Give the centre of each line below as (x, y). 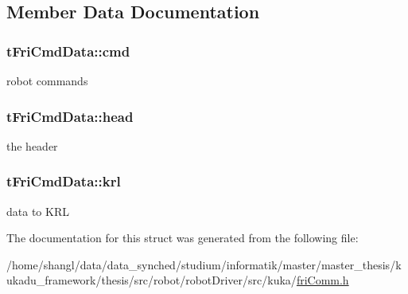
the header (32, 145)
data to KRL (38, 211)
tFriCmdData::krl (64, 181)
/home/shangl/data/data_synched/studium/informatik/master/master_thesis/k (204, 264)
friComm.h (323, 280)
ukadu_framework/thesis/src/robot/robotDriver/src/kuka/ (152, 280)
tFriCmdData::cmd (68, 51)
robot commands (47, 80)
